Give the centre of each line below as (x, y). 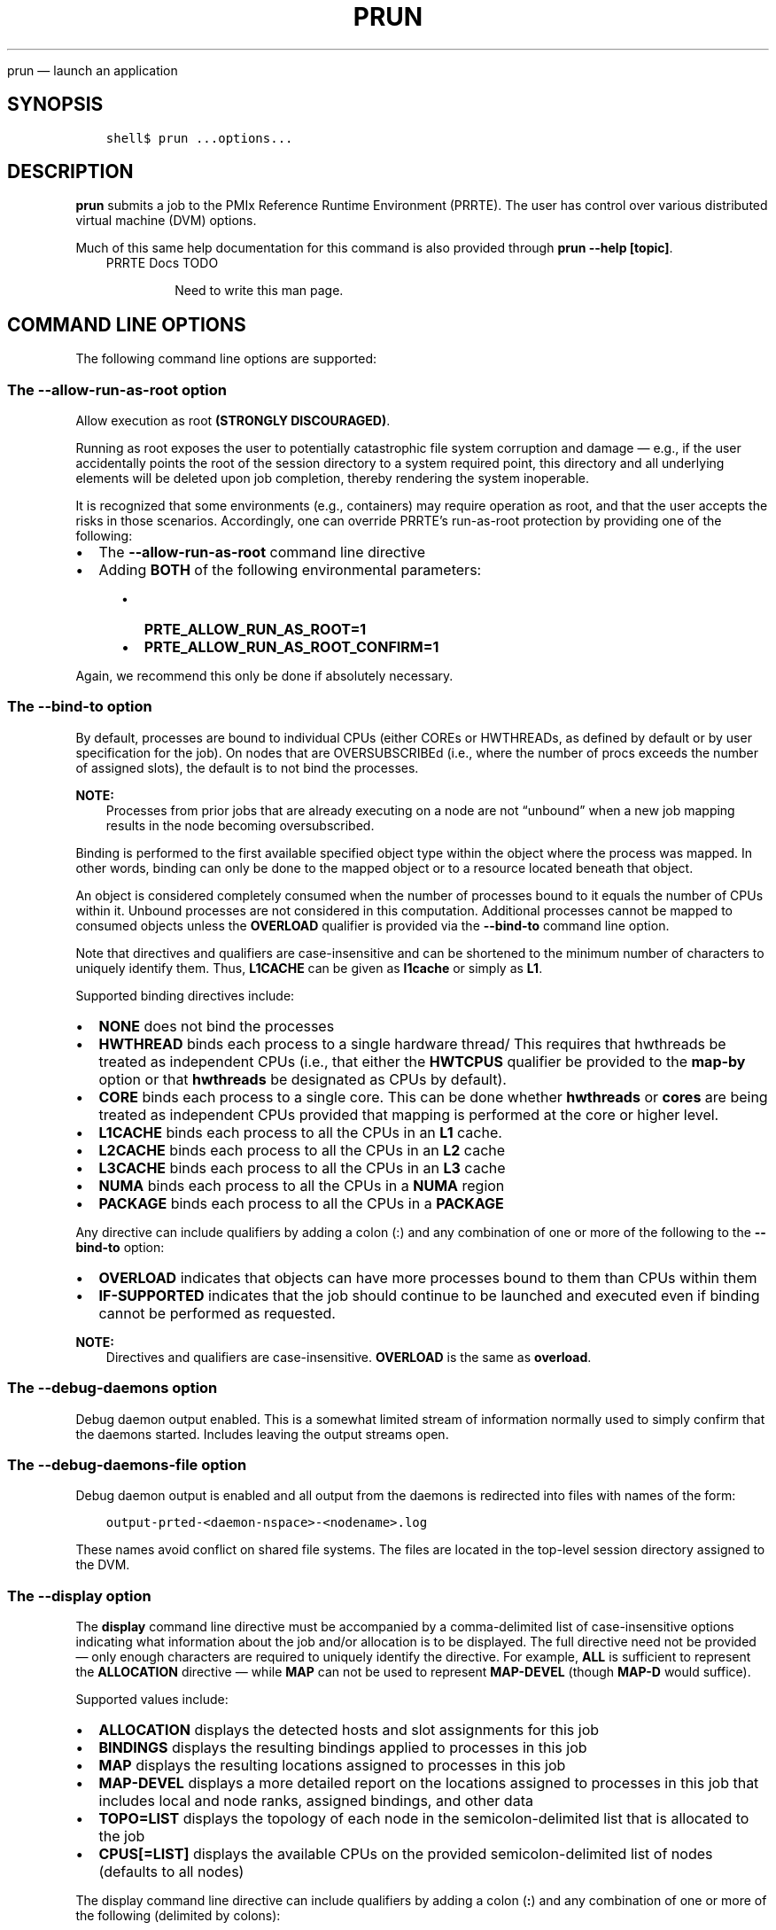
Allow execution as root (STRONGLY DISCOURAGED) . (233, 421)
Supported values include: (152, 1700)
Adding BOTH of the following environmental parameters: (290, 570)
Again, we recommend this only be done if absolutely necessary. (264, 676)
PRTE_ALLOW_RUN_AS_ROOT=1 (255, 630)
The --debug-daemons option (113, 1388)
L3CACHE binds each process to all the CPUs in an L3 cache (302, 1167)
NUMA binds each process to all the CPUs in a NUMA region (302, 1185)
